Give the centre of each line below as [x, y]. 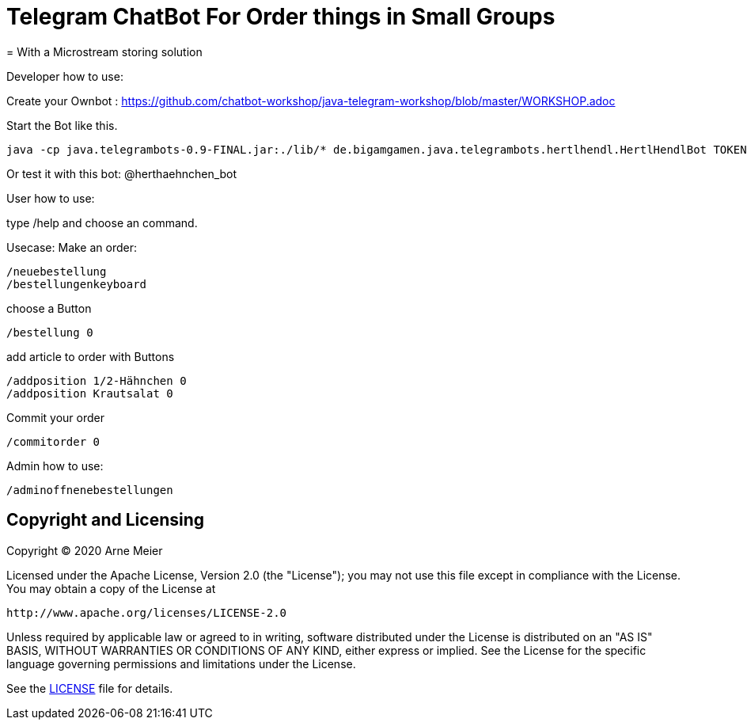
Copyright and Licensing [106, 520]
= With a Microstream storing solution [104, 51]
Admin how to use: [55, 466]
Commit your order [55, 417]
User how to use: [51, 198]
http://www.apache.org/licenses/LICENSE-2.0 [147, 612]
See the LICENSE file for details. [90, 688]
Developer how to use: [65, 76]
